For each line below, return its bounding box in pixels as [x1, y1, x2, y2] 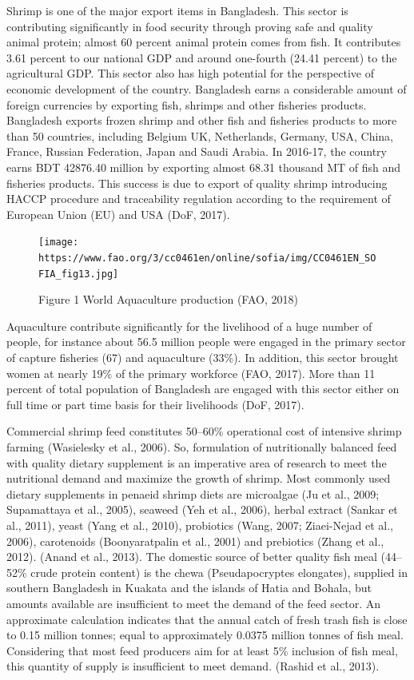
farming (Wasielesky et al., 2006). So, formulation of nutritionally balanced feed [6, 439, 397, 455]
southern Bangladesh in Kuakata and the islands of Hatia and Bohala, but [6, 579, 372, 596]
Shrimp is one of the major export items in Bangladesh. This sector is [6, 2, 348, 18]
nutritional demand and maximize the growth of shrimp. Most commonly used [6, 470, 391, 487]
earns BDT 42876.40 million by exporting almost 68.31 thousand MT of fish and [6, 158, 401, 175]
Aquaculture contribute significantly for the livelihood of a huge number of [6, 317, 372, 334]
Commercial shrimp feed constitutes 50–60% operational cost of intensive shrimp [6, 423, 402, 439]
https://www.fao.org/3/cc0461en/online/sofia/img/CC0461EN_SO [38, 252, 376, 264]
